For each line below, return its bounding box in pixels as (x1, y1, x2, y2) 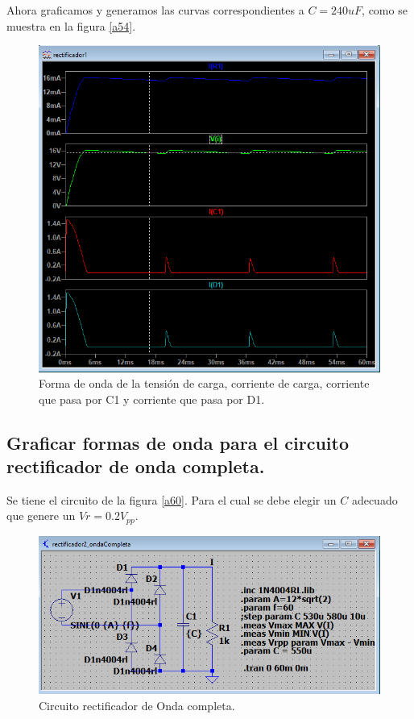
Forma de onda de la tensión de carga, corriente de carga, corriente (39, 375, 370, 392)
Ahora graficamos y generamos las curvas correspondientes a (6, 2, 304, 18)
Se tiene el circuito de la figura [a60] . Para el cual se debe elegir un (6, 491, 337, 508)
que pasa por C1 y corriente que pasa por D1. (39, 390, 265, 407)
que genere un (6, 507, 76, 524)
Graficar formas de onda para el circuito (6, 430, 350, 455)
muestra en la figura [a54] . (6, 17, 136, 34)
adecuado (351, 491, 398, 508)
